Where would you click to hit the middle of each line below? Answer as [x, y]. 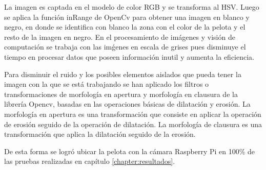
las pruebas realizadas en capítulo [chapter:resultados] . [90, 161]
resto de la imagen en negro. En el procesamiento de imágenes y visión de [120, 37]
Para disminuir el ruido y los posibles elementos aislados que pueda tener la [123, 74]
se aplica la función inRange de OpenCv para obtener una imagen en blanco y [127, 17]
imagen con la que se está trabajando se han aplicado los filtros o [107, 84]
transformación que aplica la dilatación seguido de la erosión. [100, 134]
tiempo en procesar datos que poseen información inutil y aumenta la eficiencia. [129, 56]
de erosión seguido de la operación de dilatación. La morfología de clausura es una [133, 124]
